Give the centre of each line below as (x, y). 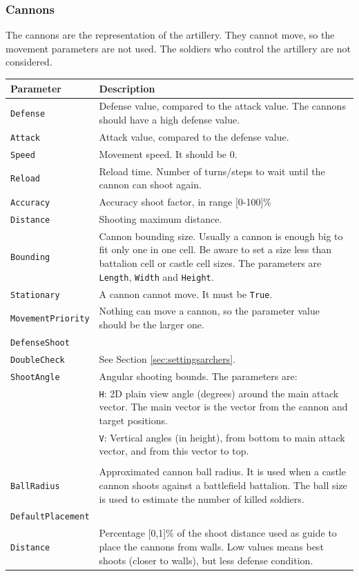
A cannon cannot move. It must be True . (186, 294)
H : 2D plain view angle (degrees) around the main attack (219, 393)
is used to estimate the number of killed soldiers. (202, 498)
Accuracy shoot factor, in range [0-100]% (185, 202)
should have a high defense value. (169, 119)
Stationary (35, 295)
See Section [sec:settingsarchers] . (167, 358)
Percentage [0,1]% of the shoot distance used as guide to (218, 533)
